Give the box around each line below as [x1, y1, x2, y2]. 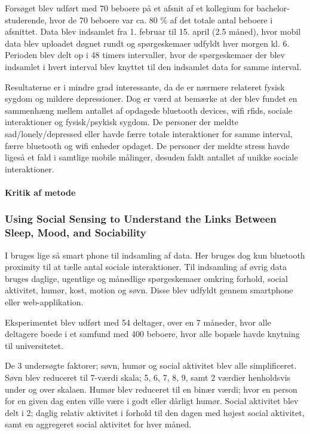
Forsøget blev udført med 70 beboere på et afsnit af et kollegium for [5, 2, 254, 14]
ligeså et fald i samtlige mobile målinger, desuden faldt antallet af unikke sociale [5, 151, 298, 163]
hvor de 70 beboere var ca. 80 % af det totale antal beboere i [49, 13, 273, 26]
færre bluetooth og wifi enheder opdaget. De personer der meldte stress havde [5, 139, 290, 151]
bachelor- [256, 2, 290, 14]
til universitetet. [5, 339, 64, 351]
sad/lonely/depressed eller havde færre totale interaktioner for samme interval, [5, 127, 293, 139]
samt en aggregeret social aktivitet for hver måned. [5, 418, 192, 430]
